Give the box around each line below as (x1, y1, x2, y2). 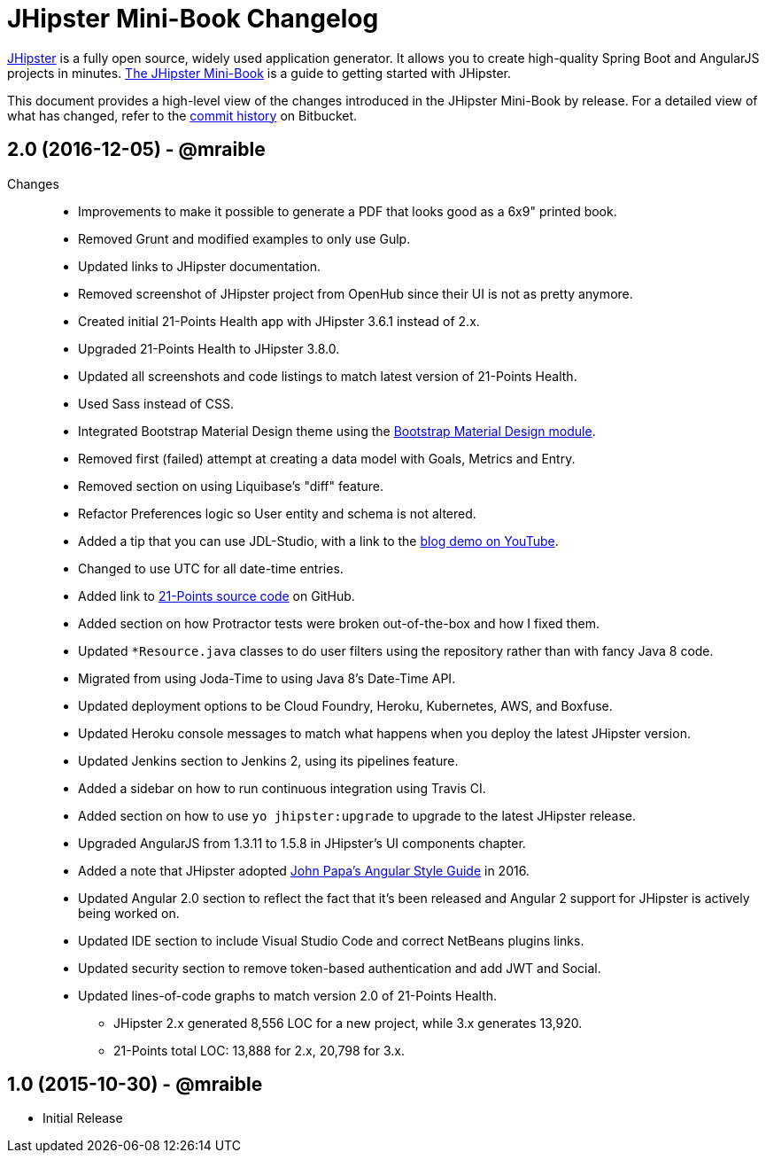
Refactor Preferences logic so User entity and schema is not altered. (78, 505, 476, 521)
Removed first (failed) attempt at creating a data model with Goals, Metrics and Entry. (78, 450, 576, 466)
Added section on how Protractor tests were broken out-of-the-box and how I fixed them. (78, 615, 600, 631)
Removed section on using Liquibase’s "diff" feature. (78, 478, 384, 494)
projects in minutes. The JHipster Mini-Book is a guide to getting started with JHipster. (7, 65, 512, 81)
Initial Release (43, 1110, 123, 1126)
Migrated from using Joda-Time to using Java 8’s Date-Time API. (78, 670, 456, 686)
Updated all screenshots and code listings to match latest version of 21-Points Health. (78, 368, 577, 384)
